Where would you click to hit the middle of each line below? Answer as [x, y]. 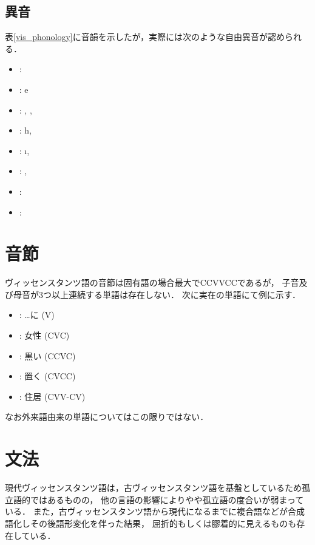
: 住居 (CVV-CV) [52, 396]
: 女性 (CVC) [44, 335]
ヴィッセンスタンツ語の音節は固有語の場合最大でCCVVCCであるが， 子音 [152, 283]
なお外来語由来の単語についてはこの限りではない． [107, 417]
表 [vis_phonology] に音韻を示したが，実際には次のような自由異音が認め [145, 37]
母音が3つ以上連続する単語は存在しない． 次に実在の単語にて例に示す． [157, 294]
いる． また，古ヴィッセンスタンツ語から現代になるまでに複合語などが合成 [155, 511]
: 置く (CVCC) [47, 376]
